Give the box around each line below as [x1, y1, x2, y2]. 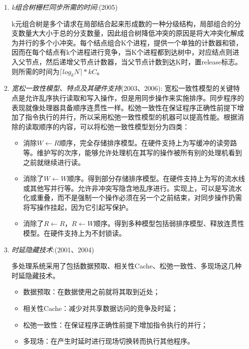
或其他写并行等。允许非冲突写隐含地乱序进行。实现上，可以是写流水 [23, 183, 242, 193]
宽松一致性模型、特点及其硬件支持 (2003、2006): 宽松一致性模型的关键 [11, 83, 233, 93]
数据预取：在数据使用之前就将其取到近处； [23, 287, 160, 297]
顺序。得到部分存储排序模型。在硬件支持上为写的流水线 [67, 173, 245, 184]
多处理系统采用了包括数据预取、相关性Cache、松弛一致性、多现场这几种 [11, 261, 242, 271]
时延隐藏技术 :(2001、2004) [11, 244, 94, 254]
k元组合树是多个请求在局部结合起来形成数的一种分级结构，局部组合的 [11, 18, 234, 28]
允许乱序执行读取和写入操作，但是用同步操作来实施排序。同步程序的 [25, 92, 244, 103]
